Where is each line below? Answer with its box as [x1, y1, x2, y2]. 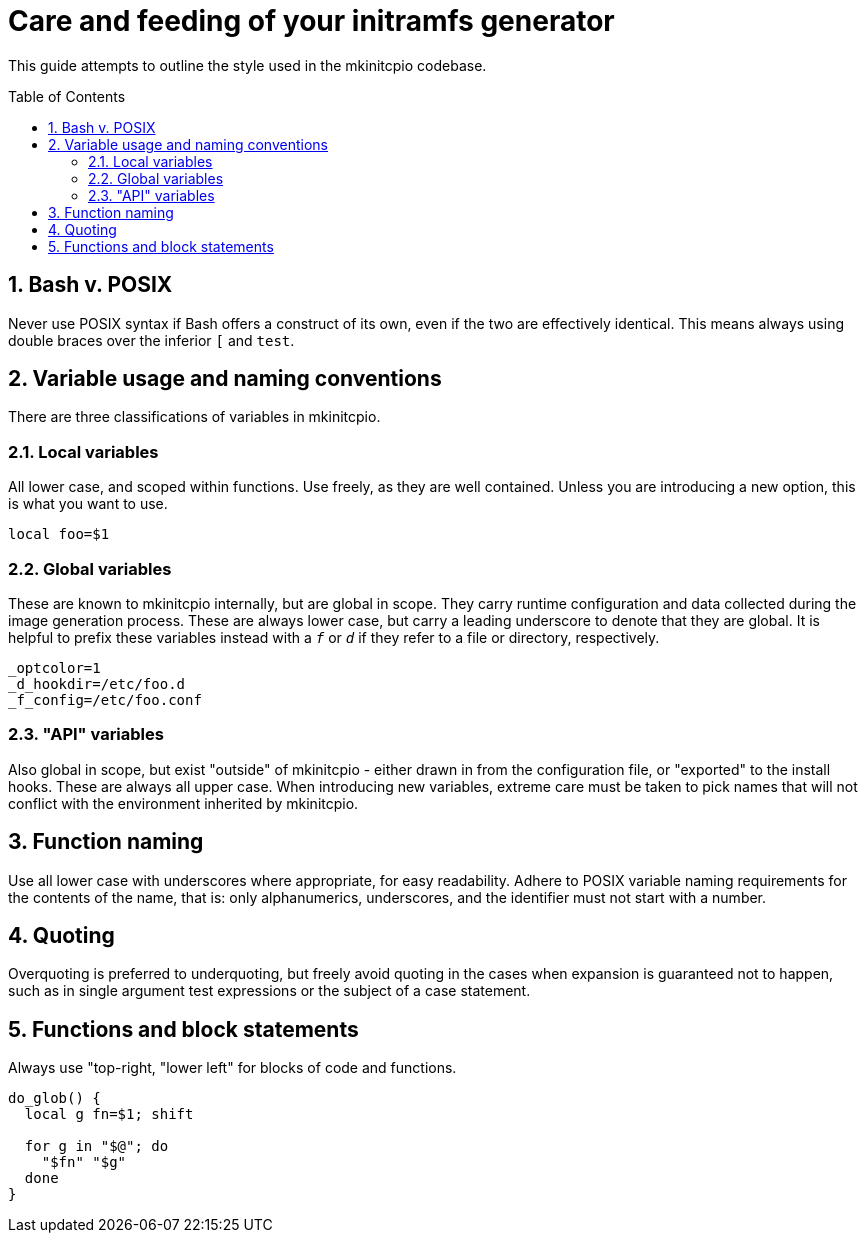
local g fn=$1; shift [24, 1106, 194, 1123]
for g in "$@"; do [24, 1138, 169, 1155]
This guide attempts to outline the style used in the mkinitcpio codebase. [8, 56, 487, 74]
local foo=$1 [8, 526, 110, 543]
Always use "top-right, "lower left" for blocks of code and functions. [8, 1059, 457, 1077]
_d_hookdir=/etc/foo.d [8, 675, 186, 692]
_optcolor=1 [8, 659, 101, 676]
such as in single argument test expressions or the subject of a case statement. [8, 982, 531, 1000]
